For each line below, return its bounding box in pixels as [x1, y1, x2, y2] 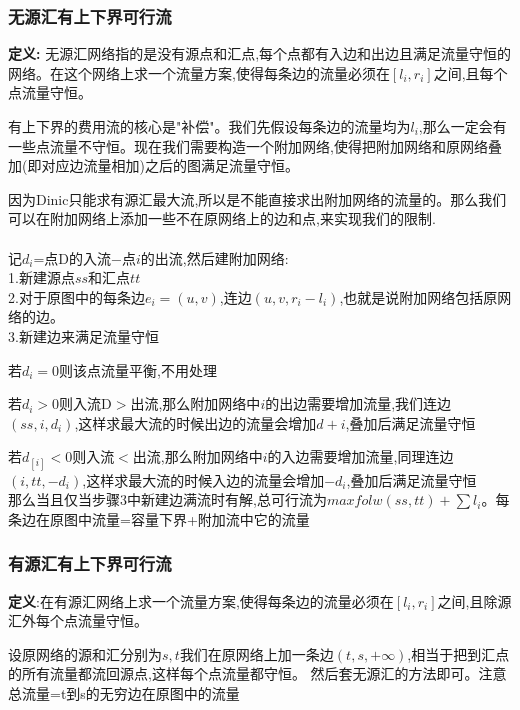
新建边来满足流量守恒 [18, 325, 159, 346]
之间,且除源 [437, 590, 512, 611]
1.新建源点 [8, 267, 75, 288]
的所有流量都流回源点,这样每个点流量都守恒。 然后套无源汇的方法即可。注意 [8, 663, 507, 684]
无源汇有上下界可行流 [8, 3, 172, 28]
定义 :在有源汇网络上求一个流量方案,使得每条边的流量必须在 [8, 590, 394, 611]
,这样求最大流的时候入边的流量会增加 [82, 469, 325, 490]
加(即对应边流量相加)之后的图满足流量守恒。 [8, 155, 299, 176]
